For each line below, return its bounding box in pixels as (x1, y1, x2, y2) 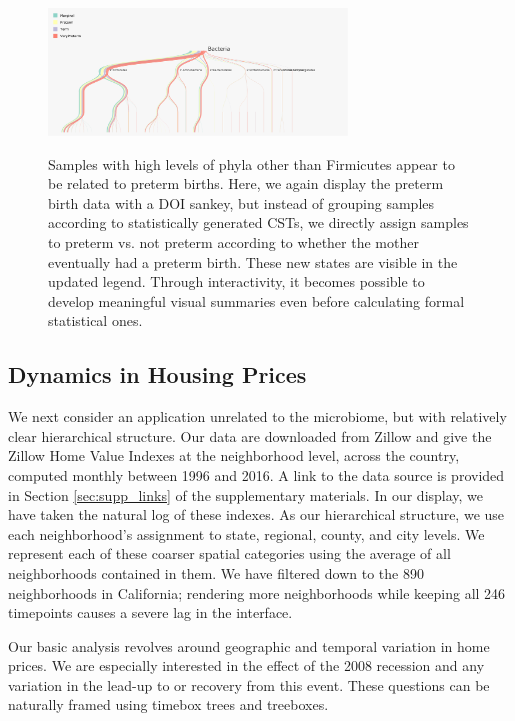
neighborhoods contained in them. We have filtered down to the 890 (8, 562, 424, 583)
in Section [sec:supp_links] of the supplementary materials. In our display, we (8, 484, 484, 505)
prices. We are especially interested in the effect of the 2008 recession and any (8, 655, 485, 676)
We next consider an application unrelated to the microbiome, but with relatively (8, 406, 507, 427)
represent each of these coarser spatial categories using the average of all (8, 543, 451, 564)
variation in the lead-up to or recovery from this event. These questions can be (8, 674, 490, 695)
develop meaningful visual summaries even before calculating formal (48, 290, 465, 311)
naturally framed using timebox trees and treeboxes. (8, 694, 329, 715)
